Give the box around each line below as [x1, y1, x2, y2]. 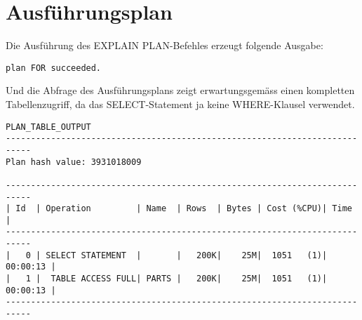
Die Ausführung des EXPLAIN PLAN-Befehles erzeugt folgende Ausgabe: [6, 38, 323, 53]
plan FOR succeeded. [6, 62, 102, 73]
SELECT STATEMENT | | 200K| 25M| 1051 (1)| [46, 250, 328, 260]
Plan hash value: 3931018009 [6, 156, 142, 167]
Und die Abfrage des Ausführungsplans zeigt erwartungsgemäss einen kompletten [6, 83, 355, 98]
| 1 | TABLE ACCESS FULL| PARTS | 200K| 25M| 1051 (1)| [6, 274, 328, 284]
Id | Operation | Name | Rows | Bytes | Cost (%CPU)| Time [15, 204, 352, 214]
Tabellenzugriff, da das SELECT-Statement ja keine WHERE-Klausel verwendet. [6, 96, 355, 111]
